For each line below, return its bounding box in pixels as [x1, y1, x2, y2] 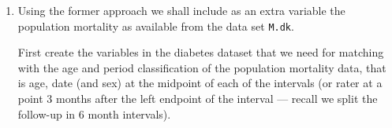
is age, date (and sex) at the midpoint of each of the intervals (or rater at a [17, 75, 383, 91]
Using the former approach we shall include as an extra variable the [17, 2, 345, 18]
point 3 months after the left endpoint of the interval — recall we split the [17, 90, 378, 107]
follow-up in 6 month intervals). [17, 105, 171, 122]
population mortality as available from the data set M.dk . [17, 17, 294, 34]
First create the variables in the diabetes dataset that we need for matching [17, 44, 384, 60]
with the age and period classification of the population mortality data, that [17, 59, 386, 75]
